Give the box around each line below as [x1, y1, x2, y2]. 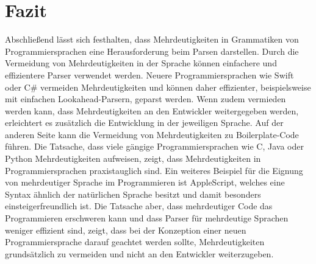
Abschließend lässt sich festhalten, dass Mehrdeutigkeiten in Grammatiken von [5, 33, 299, 46]
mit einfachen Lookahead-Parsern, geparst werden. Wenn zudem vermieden [5, 92, 286, 105]
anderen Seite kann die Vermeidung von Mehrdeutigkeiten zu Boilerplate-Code [5, 128, 299, 141]
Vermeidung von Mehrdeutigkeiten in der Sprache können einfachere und [5, 57, 277, 69]
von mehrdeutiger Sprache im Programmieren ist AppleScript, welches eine [5, 176, 285, 189]
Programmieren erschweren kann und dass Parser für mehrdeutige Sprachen [5, 212, 289, 224]
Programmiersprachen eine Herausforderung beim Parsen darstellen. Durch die [5, 44, 299, 57]
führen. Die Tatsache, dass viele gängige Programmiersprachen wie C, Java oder [5, 140, 304, 153]
